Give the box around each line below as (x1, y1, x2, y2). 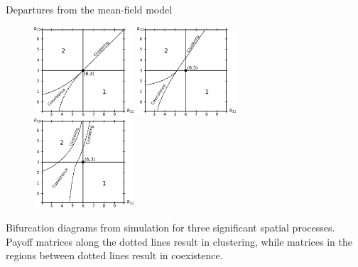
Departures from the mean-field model (6, 2, 173, 16)
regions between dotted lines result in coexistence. (6, 248, 223, 263)
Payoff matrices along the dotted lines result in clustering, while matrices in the (6, 234, 352, 249)
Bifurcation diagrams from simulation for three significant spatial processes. (6, 220, 335, 235)
